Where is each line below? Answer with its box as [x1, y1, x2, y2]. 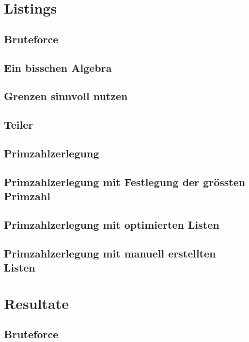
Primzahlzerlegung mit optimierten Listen [4, 217, 219, 232]
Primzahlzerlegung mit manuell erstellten [4, 245, 216, 260]
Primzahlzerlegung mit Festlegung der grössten [4, 174, 246, 189]
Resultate [4, 293, 69, 313]
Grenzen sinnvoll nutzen [4, 88, 128, 103]
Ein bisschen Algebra [4, 60, 112, 75]
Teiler [4, 117, 33, 132]
